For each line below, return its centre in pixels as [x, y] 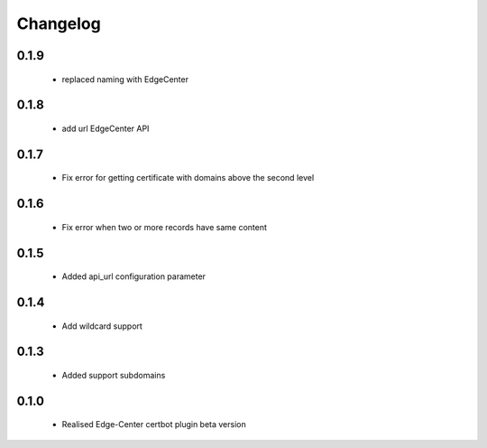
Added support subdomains [114, 375]
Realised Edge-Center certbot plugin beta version [154, 425]
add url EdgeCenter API [106, 128]
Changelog [59, 23]
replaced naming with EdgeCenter [125, 79]
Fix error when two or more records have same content [165, 227]
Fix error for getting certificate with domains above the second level [188, 178]
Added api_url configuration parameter [134, 276]
